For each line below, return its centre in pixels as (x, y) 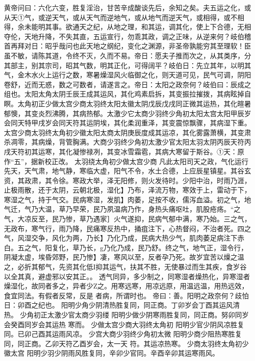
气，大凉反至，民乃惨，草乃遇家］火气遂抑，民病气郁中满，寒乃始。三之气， (127, 219)
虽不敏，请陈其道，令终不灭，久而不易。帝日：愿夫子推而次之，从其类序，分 (127, 55)
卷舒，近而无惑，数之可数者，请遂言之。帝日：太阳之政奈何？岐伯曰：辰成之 (127, 84)
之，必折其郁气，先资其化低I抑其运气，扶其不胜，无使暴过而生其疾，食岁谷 (126, 267)
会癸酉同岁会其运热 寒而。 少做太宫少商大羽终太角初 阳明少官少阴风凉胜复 (124, 324)
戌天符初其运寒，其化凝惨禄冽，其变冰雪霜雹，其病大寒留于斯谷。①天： (121, 151)
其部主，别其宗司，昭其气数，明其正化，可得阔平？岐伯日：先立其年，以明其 (127, 65)
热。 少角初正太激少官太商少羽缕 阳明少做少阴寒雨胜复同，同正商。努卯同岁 (127, 314)
